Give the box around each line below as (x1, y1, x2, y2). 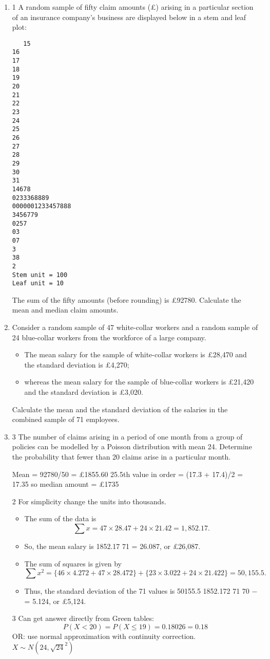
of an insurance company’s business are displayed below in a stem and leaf (12, 11, 246, 22)
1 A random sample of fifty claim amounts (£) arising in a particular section (12, 2, 254, 12)
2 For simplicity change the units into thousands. (12, 496, 166, 506)
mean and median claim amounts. (12, 304, 119, 315)
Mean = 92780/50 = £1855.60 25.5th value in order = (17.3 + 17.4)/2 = (12, 468, 243, 479)
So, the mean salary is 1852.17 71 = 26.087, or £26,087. (24, 540, 201, 551)
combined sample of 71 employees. (12, 414, 120, 425)
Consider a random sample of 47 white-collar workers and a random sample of (12, 322, 258, 332)
